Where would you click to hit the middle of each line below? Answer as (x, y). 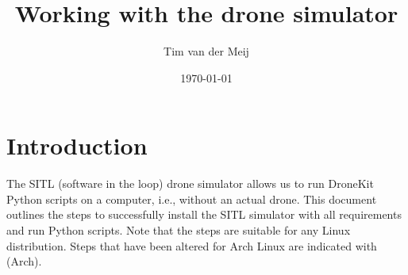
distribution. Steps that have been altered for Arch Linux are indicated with (192, 245)
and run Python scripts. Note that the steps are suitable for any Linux (179, 230)
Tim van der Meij (206, 51)
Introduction (77, 145)
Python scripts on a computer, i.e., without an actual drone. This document (192, 199)
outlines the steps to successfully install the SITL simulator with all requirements (204, 214)
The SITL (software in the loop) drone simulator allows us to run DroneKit (190, 183)
